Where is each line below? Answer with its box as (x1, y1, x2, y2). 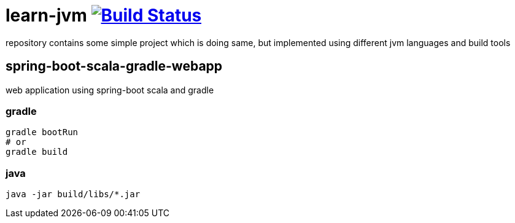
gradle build (6, 147, 68, 157)
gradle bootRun (6, 127, 79, 138)
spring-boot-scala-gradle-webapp (6, 58, 223, 74)
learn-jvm (6, 5, 87, 26)
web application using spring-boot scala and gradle (6, 84, 214, 95)
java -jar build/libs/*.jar (6, 189, 141, 200)
